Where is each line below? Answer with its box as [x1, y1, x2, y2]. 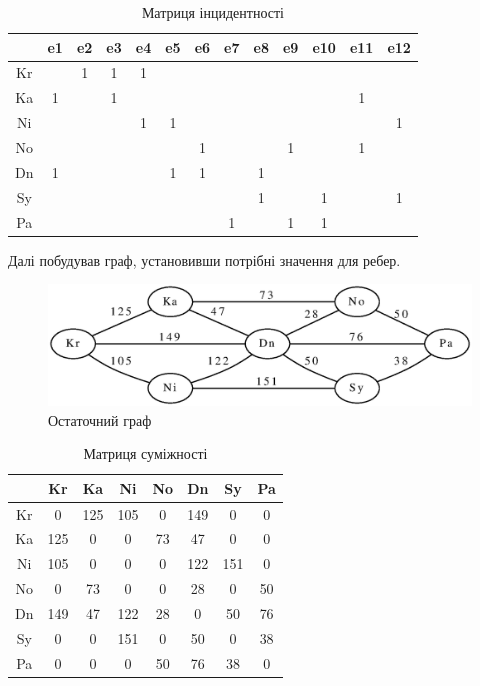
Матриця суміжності [83, 443, 208, 464]
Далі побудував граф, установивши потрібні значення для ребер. [8, 249, 401, 270]
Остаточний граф [48, 409, 152, 430]
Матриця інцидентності [141, 2, 284, 22]
